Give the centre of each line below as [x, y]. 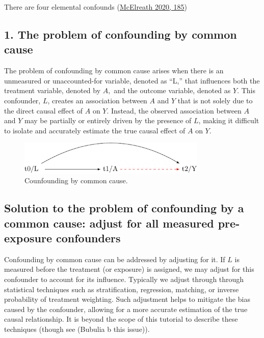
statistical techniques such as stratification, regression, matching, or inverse [122, 289]
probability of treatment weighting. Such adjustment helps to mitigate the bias [127, 299]
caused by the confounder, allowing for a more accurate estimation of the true [126, 309]
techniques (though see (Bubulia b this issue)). [77, 329]
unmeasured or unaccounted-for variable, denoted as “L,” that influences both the [132, 80]
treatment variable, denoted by [52, 90]
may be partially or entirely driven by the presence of [108, 120]
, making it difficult [229, 120]
